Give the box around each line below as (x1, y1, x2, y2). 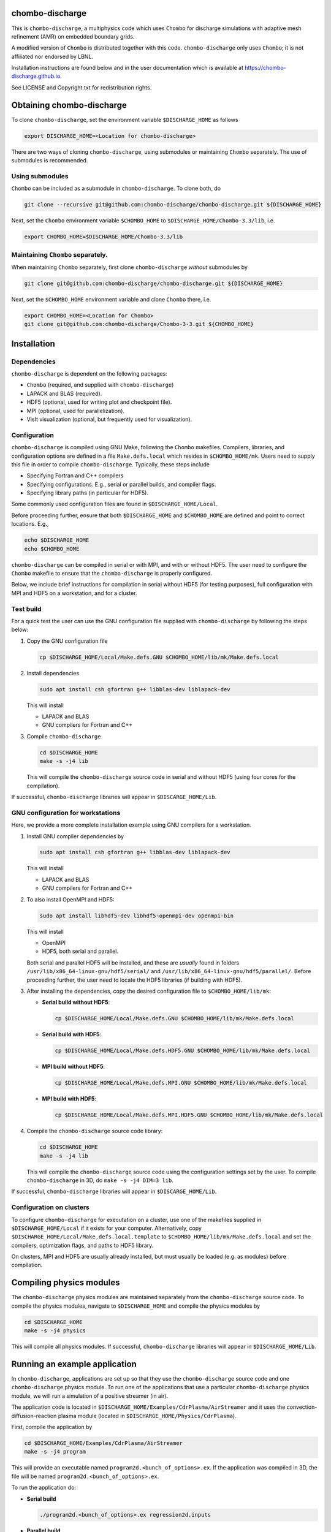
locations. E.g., (11, 520, 49, 528)
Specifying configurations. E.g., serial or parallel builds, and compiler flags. (26, 480, 216, 488)
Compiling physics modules (11, 1278, 120, 1288)
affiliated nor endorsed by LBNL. (11, 53, 94, 60)
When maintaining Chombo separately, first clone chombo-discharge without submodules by (11, 264, 248, 271)
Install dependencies (26, 669, 80, 677)
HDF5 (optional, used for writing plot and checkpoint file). (26, 398, 172, 406)
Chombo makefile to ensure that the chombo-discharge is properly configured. (11, 570, 213, 577)
